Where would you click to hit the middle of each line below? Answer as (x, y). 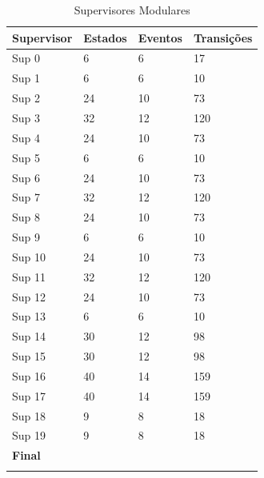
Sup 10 (29, 256)
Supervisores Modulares (132, 10)
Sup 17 (29, 395)
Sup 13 (29, 316)
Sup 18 (29, 415)
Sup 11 (29, 276)
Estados (105, 37)
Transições (223, 37)
